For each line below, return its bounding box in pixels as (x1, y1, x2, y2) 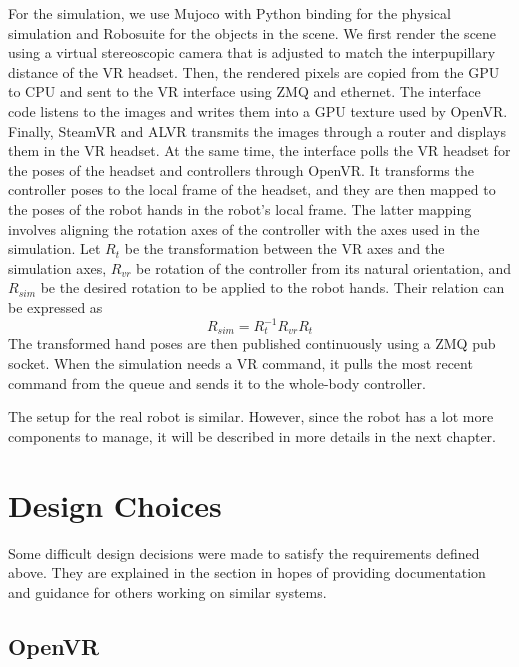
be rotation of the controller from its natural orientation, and (136, 257, 511, 278)
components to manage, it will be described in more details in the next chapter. (8, 425, 496, 446)
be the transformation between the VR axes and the (124, 238, 445, 259)
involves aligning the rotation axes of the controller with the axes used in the (8, 218, 480, 239)
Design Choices (8, 484, 222, 525)
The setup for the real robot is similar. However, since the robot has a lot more (8, 406, 494, 427)
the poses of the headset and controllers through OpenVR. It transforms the (8, 159, 474, 180)
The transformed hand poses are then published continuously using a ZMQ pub (8, 333, 496, 354)
